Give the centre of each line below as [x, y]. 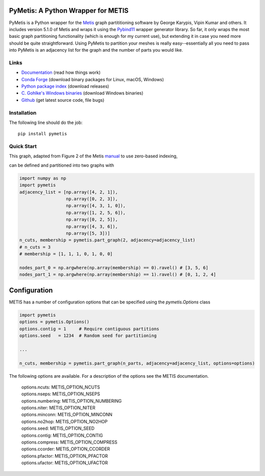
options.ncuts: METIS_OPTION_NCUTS [61, 387]
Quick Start [23, 147]
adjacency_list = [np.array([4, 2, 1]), [68, 192]
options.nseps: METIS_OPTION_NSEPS [61, 394]
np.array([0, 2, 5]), [92, 220]
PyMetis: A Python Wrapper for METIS [69, 11]
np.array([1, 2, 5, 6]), [96, 212]
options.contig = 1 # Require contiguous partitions [89, 329]
